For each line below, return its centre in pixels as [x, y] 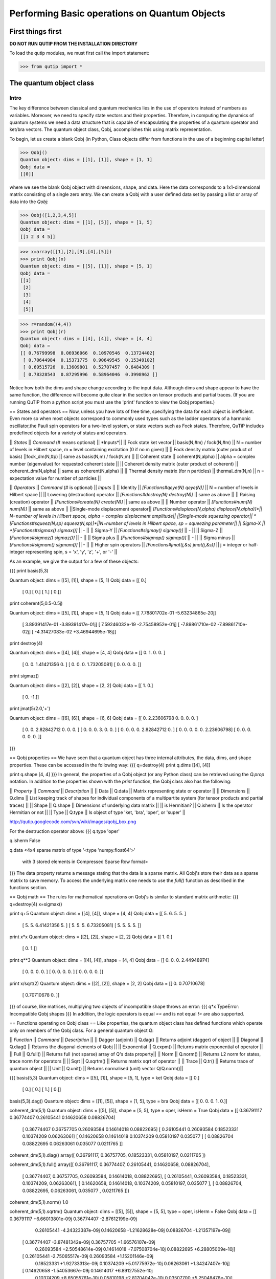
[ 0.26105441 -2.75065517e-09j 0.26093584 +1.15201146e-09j [88, 1256]
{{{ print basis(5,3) [29, 571]
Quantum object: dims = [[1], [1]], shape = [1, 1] [86, 160]
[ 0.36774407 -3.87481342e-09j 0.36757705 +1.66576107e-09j [89, 1242]
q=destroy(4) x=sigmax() [36, 904]
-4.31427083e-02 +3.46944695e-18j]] [75, 631]
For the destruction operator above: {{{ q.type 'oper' [65, 831]
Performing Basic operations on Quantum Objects [118, 13]
